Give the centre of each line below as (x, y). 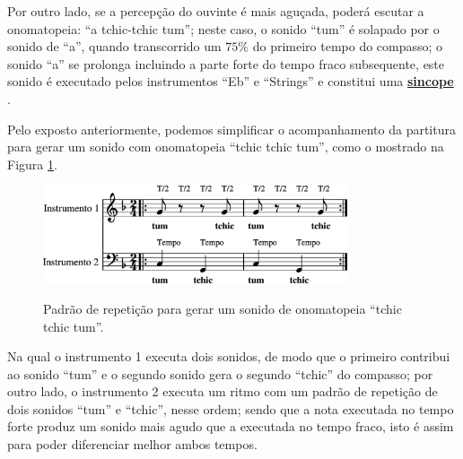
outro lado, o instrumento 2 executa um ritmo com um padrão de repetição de (223, 391)
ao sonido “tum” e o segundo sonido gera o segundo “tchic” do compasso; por (220, 373)
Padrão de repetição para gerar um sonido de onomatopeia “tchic (223, 308)
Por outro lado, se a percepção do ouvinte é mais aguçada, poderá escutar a (216, 11)
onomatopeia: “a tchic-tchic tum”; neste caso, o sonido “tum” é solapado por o (223, 28)
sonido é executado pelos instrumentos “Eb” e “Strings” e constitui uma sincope (231, 81)
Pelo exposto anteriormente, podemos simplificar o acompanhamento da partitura (231, 129)
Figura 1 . (32, 164)
